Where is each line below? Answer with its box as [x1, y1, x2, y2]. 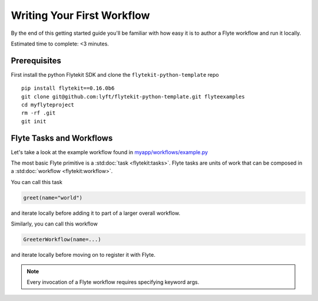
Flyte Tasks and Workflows [11, 133, 113, 143]
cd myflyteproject [21, 102, 75, 109]
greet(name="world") [23, 194, 82, 201]
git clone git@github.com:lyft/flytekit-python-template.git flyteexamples [21, 93, 245, 100]
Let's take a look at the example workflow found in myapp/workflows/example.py [11, 148, 208, 156]
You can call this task [11, 178, 63, 185]
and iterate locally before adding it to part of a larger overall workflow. [11, 210, 181, 217]
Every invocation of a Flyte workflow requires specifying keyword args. [26, 278, 200, 286]
